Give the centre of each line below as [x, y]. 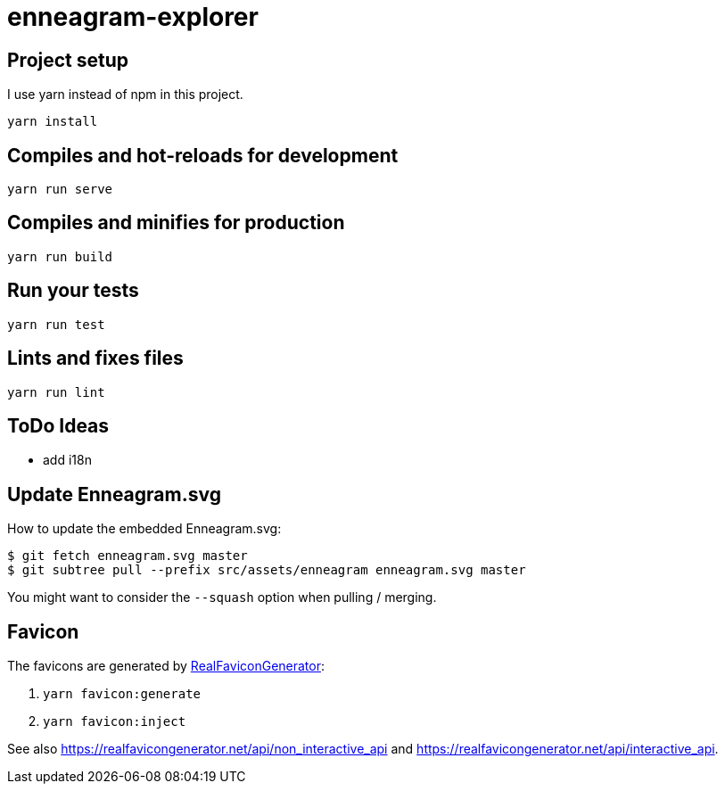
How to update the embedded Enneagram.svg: [144, 529]
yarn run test [56, 324]
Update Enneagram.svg [114, 494]
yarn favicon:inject [115, 722]
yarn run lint [56, 392]
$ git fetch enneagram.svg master [128, 556]
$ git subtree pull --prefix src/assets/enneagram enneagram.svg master [267, 570]
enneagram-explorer [133, 17]
